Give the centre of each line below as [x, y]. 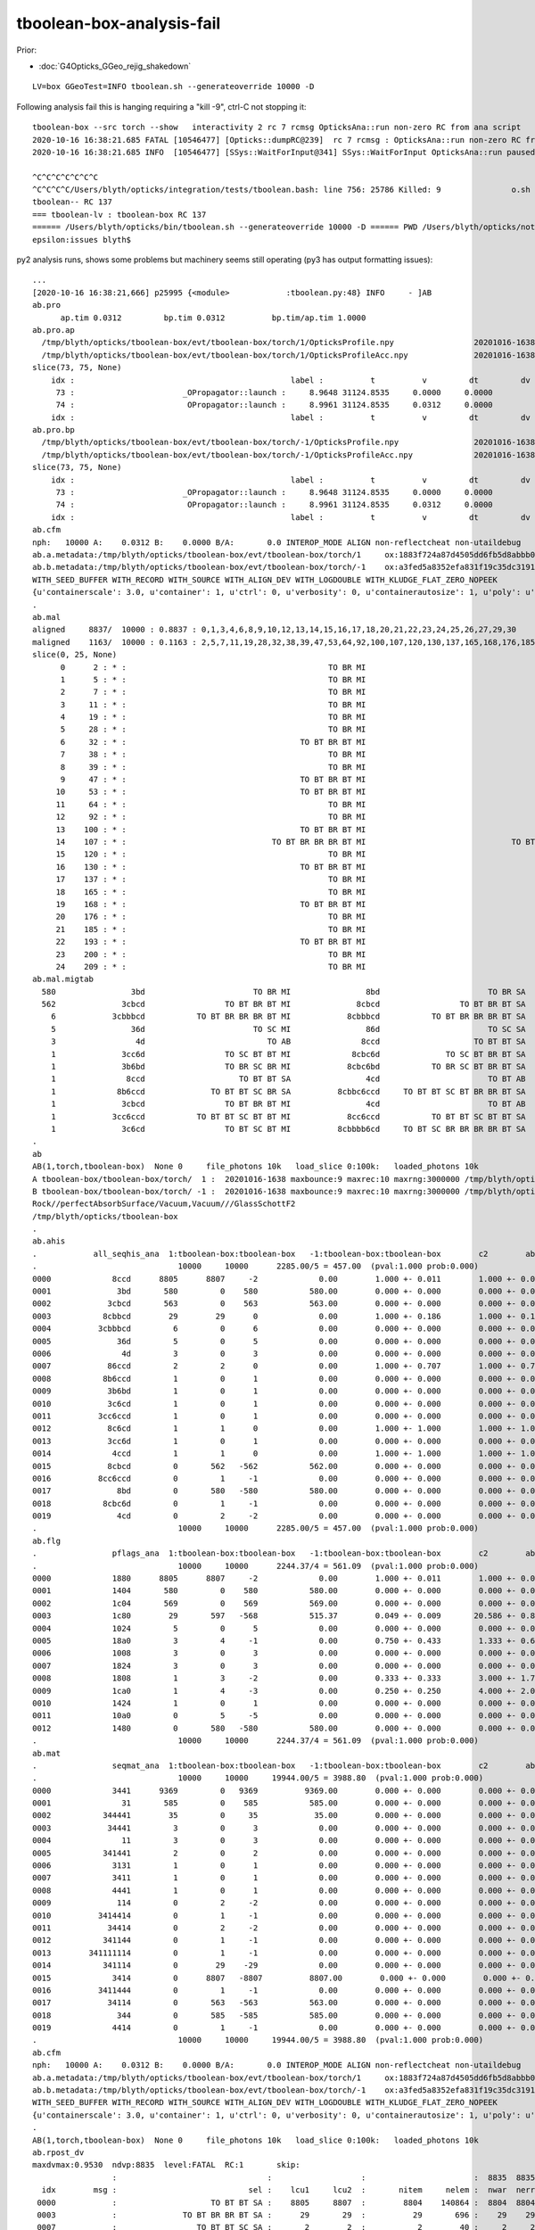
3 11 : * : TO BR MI [213, 704]
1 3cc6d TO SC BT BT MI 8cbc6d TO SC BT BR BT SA [288, 1054]
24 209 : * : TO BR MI [211, 966]
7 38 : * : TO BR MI [213, 755]
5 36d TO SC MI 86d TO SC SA [288, 1029]
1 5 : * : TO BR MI [213, 679]
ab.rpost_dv [58, 2153]
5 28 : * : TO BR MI [213, 730]
